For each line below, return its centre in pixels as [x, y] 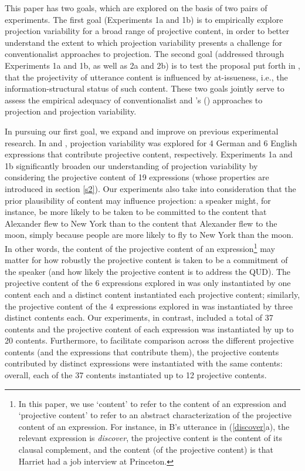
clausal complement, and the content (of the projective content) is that [146, 450]
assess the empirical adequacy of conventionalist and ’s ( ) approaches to [134, 100]
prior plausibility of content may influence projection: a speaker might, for [138, 200]
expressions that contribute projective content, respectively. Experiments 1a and [149, 154]
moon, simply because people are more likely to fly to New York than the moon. [149, 235]
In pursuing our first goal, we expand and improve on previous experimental [142, 131]
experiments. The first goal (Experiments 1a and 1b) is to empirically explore [144, 19]
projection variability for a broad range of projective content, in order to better [147, 31]
